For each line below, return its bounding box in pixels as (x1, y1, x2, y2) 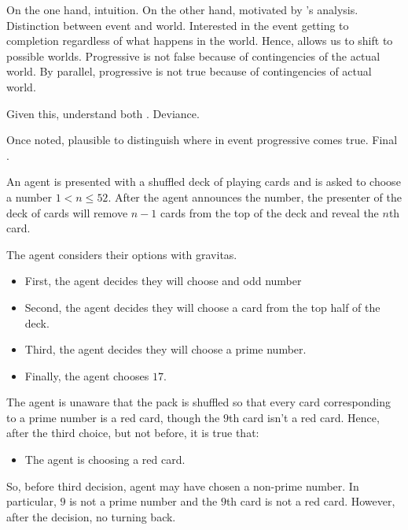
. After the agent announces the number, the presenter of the (108, 188, 402, 205)
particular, (6, 493, 57, 510)
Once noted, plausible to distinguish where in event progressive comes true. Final (6, 132, 398, 148)
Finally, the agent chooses (24, 367, 149, 384)
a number (6, 188, 52, 205)
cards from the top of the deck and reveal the (160, 204, 379, 221)
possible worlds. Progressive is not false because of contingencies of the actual (6, 47, 380, 64)
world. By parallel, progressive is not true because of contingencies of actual (6, 63, 372, 80)
